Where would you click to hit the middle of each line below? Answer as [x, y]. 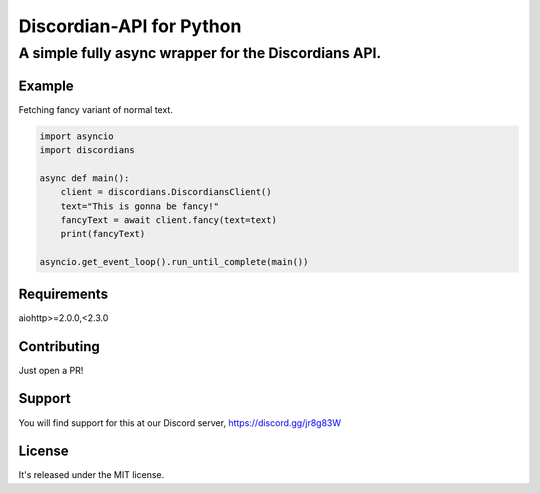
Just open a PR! [51, 370]
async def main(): [84, 178]
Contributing [59, 346]
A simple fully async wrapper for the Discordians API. [200, 53]
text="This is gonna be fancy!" [140, 206]
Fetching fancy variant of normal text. [96, 109]
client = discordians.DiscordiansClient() [166, 192]
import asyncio [76, 136]
